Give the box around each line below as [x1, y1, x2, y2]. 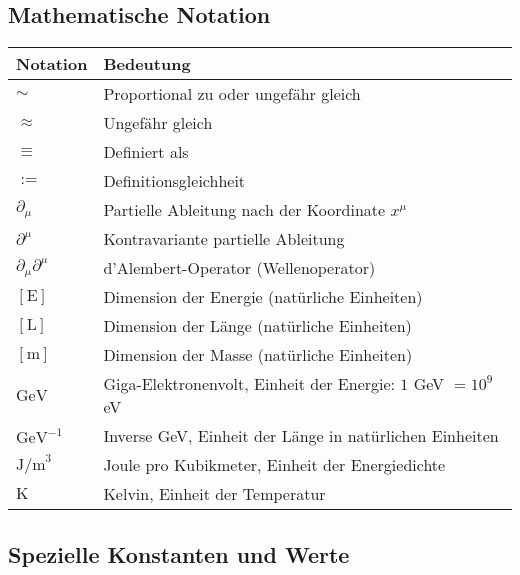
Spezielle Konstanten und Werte [8, 538, 350, 569]
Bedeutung [103, 52, 191, 76]
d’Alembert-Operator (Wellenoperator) [103, 256, 376, 280]
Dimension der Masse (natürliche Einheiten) [103, 343, 413, 367]
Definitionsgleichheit [103, 169, 246, 193]
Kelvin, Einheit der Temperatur [103, 482, 326, 506]
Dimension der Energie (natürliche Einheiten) [103, 285, 423, 309]
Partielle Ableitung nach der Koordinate [103, 198, 386, 222]
